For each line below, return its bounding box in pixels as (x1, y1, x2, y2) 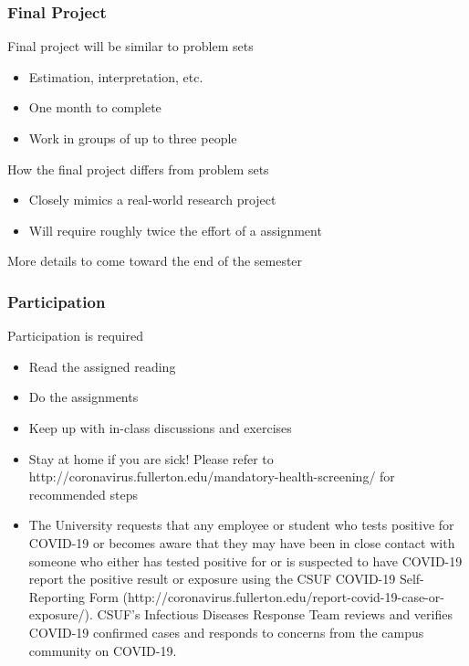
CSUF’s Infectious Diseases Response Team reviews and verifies (97, 605, 453, 624)
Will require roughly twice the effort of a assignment (28, 220, 322, 239)
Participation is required (7, 326, 143, 345)
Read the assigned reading (28, 356, 176, 375)
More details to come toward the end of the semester (7, 251, 303, 270)
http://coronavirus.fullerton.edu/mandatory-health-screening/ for (28, 467, 395, 486)
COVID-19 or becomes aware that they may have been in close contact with (28, 533, 455, 552)
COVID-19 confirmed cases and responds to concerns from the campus (28, 622, 424, 641)
